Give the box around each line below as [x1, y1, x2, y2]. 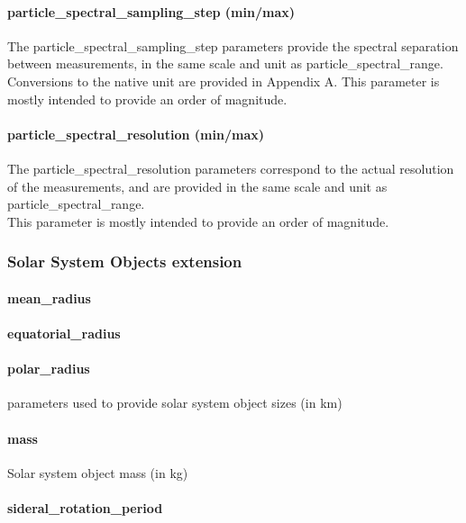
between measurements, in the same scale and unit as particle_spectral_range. [7, 54, 443, 73]
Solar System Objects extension [7, 250, 242, 273]
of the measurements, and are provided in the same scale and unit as [7, 176, 388, 195]
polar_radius [7, 359, 90, 378]
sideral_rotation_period [7, 498, 163, 517]
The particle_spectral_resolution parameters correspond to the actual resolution [7, 158, 454, 177]
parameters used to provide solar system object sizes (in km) [7, 393, 343, 412]
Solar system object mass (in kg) [7, 463, 188, 482]
